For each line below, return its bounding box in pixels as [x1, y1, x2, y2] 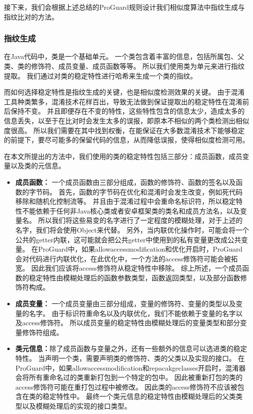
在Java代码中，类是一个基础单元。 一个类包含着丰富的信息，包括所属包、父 [4, 51, 245, 61]
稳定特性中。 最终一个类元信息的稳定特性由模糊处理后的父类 [42, 391, 236, 401]
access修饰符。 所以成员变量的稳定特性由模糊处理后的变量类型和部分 [22, 317, 240, 328]
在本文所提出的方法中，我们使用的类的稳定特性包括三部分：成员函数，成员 [4, 151, 242, 161]
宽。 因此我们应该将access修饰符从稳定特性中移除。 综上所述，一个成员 [15, 263, 242, 273]
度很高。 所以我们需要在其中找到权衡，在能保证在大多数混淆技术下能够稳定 [4, 125, 245, 135]
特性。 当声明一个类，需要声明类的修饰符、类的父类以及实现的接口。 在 [15, 353, 245, 363]
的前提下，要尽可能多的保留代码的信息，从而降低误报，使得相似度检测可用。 [4, 135, 249, 145]
